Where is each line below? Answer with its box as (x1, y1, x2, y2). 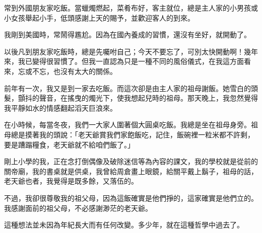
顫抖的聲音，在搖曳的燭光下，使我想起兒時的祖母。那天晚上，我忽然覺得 (18, 93, 258, 103)
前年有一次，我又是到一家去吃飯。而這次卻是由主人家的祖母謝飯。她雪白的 (4, 83, 251, 93)
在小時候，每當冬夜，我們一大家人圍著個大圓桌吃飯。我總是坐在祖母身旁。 (4, 119, 251, 130)
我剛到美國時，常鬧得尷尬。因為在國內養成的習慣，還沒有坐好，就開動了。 (4, 29, 251, 40)
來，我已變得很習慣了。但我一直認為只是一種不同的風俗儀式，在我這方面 (4, 56, 244, 66)
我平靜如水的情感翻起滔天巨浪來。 (4, 102, 117, 113)
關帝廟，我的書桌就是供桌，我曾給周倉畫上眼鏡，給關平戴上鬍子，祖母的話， (4, 166, 258, 176)
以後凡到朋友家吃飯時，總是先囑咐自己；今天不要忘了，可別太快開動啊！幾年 (4, 46, 258, 56)
